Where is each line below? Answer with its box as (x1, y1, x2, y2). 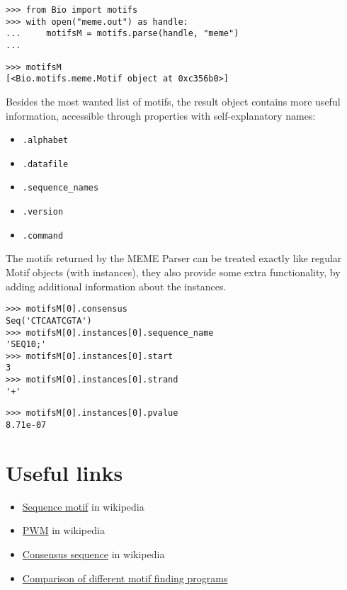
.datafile (22, 159, 69, 169)
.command (22, 230, 64, 241)
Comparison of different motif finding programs (22, 570, 228, 585)
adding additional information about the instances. (6, 278, 227, 293)
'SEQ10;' (6, 339, 47, 350)
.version (22, 207, 64, 217)
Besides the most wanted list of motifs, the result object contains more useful (6, 93, 341, 108)
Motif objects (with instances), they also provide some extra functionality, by (6, 265, 341, 279)
